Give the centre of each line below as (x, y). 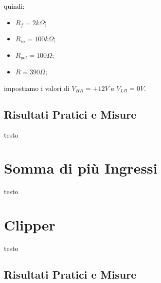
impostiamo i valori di (37, 88)
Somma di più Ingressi (81, 168)
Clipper (30, 225)
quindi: (14, 6)
